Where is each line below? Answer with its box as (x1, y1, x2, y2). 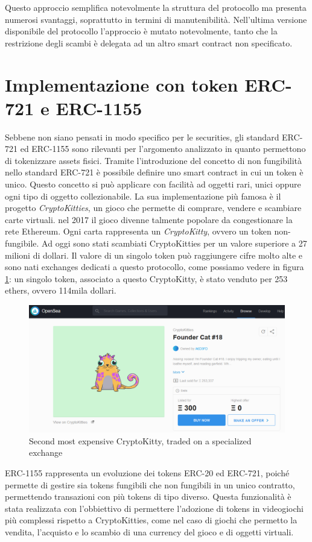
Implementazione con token (5, 72, 238, 96)
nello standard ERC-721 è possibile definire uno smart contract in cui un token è (5, 166, 304, 178)
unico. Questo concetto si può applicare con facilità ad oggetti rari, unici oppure (5, 178, 301, 191)
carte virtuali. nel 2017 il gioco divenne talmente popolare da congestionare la (5, 213, 293, 225)
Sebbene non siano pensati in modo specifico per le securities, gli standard (5, 130, 279, 143)
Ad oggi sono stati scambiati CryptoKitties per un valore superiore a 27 (42, 237, 307, 250)
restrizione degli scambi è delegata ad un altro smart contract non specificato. (5, 36, 293, 49)
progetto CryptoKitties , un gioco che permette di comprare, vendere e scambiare (5, 201, 302, 214)
